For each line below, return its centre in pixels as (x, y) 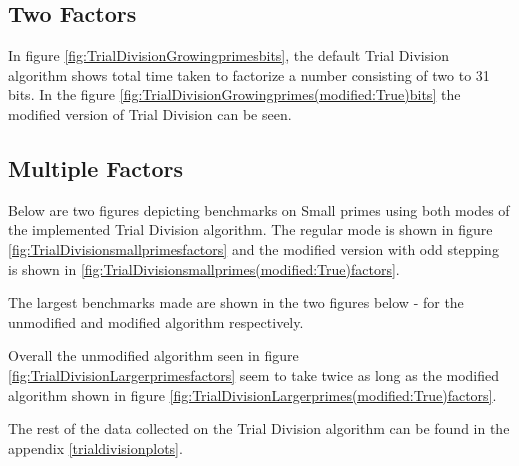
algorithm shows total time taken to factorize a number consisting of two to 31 (249, 74)
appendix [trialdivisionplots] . (95, 447)
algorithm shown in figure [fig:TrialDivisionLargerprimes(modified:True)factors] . (252, 394)
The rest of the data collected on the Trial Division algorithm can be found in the (259, 428)
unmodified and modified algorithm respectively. (156, 321)
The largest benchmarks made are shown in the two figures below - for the (236, 302)
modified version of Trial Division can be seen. (150, 113)
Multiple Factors (95, 167)
